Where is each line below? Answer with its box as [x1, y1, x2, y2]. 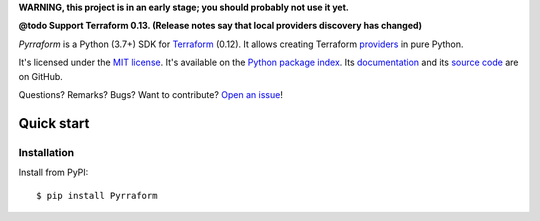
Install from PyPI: [18, 166, 89, 179]
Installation [18, 145, 75, 159]
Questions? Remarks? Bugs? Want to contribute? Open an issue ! [18, 88, 284, 100]
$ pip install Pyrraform [36, 190, 158, 201]
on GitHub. [18, 70, 64, 82]
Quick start [18, 115, 90, 132]
